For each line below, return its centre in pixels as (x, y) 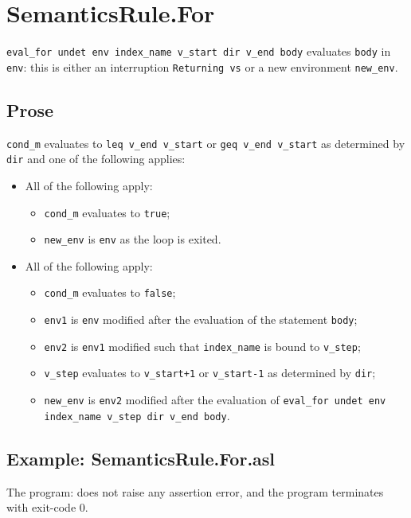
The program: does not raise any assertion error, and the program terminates (195, 491)
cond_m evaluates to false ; (110, 292)
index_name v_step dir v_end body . (137, 415)
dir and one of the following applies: (96, 159)
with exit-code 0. (47, 507)
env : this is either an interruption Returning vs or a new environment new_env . (202, 66)
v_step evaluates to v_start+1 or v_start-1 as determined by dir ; (210, 373)
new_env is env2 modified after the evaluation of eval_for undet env (215, 400)
